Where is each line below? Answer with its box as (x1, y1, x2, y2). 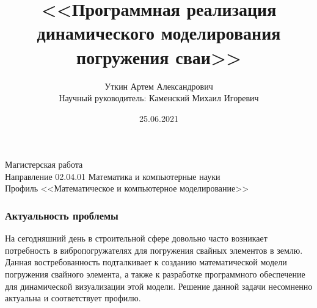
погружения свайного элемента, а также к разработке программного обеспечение (5, 268, 305, 281)
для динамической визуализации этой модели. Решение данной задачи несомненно (5, 279, 313, 292)
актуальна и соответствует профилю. (5, 292, 141, 304)
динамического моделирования (37, 20, 281, 45)
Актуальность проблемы (5, 207, 118, 223)
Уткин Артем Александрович (104, 79, 213, 92)
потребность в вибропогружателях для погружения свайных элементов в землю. (5, 243, 303, 256)
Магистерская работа (5, 158, 83, 171)
